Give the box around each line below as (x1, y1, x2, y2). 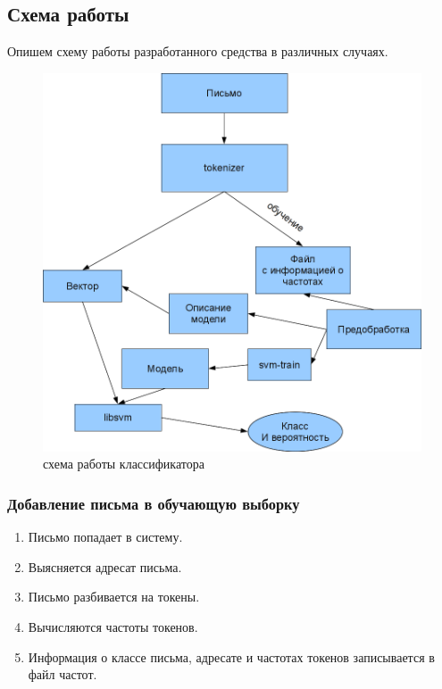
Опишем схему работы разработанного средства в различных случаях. (7, 42, 388, 61)
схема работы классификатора (43, 454, 204, 473)
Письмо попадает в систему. (28, 527, 183, 546)
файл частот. (28, 665, 97, 684)
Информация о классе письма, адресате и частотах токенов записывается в (28, 647, 435, 666)
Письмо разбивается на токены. (28, 587, 200, 606)
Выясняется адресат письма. (28, 557, 182, 576)
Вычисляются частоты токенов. (28, 617, 198, 635)
